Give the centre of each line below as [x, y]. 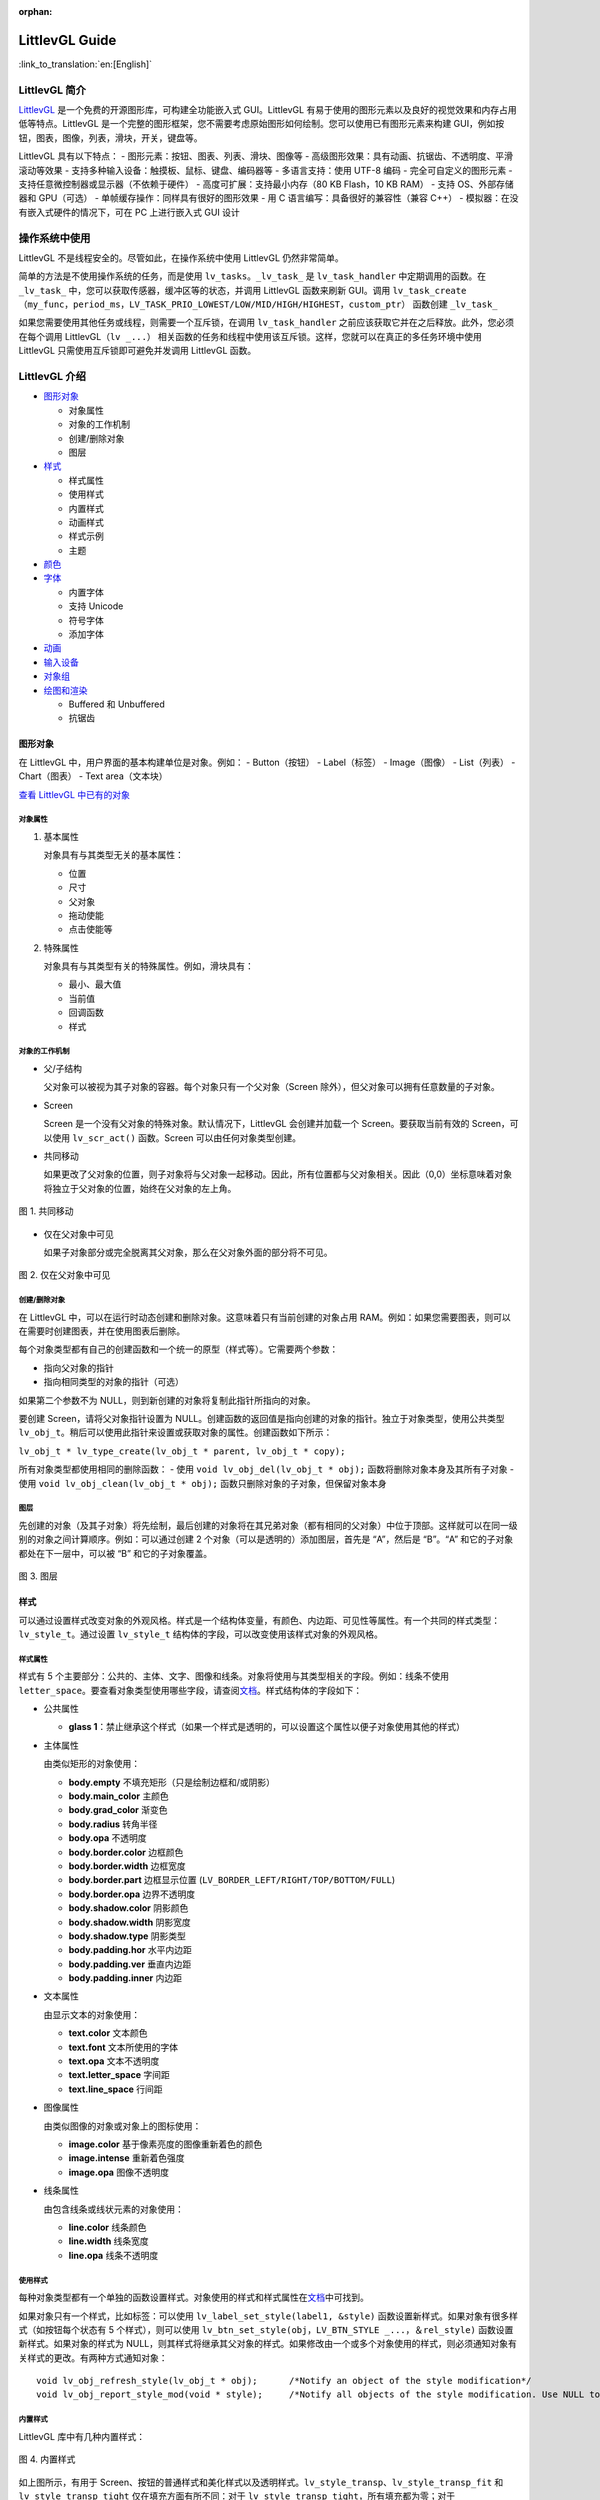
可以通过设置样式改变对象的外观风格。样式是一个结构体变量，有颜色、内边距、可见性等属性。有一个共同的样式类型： [259, 1620]
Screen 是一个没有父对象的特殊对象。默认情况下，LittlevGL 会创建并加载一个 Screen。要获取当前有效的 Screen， [276, 1124]
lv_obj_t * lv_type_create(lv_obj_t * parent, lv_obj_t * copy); [182, 1451]
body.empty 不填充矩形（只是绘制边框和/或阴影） [171, 1782]
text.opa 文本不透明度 [114, 2061]
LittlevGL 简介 [52, 90]
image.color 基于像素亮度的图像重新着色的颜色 [165, 2144]
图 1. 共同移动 [46, 1211]
